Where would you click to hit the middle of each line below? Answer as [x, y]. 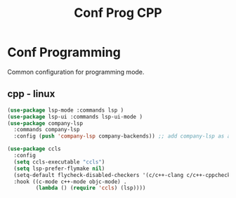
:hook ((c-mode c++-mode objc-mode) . [71, 181]
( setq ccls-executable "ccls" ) [59, 162]
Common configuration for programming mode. [76, 72]
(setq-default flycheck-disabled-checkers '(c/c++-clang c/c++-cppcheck [122, 175]
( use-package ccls [34, 149]
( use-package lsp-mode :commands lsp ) [66, 110]
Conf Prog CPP [118, 13]
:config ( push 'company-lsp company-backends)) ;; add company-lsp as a [122, 136]
